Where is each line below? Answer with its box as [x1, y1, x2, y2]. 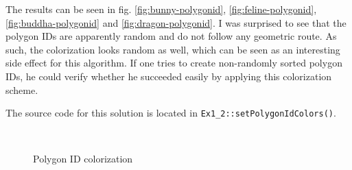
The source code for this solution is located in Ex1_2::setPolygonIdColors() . [5, 106, 336, 120]
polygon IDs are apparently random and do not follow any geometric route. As [5, 29, 337, 43]
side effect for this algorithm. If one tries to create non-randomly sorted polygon [5, 56, 342, 70]
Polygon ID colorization [33, 151, 133, 166]
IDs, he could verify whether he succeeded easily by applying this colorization [5, 69, 332, 83]
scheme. [5, 82, 38, 97]
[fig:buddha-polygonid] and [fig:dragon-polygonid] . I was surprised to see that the [5, 15, 347, 29]
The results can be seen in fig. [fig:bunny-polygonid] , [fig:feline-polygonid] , [5, 2, 317, 16]
